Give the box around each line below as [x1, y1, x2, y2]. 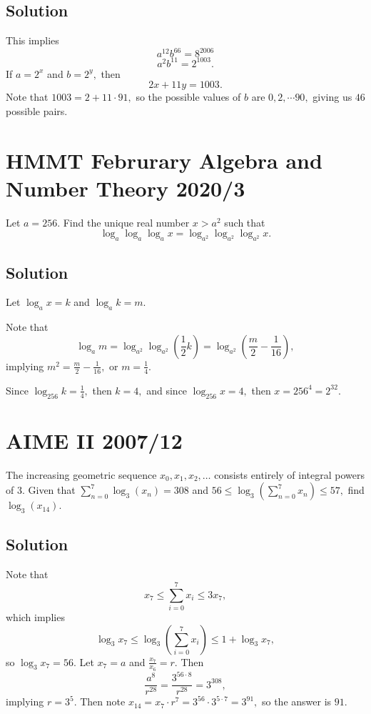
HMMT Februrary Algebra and [6, 145, 322, 174]
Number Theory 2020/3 [6, 173, 245, 202]
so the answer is [261, 694, 332, 709]
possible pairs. [6, 103, 68, 118]
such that [224, 214, 265, 229]
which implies [6, 609, 65, 624]
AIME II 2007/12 [6, 425, 183, 455]
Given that [28, 482, 76, 497]
